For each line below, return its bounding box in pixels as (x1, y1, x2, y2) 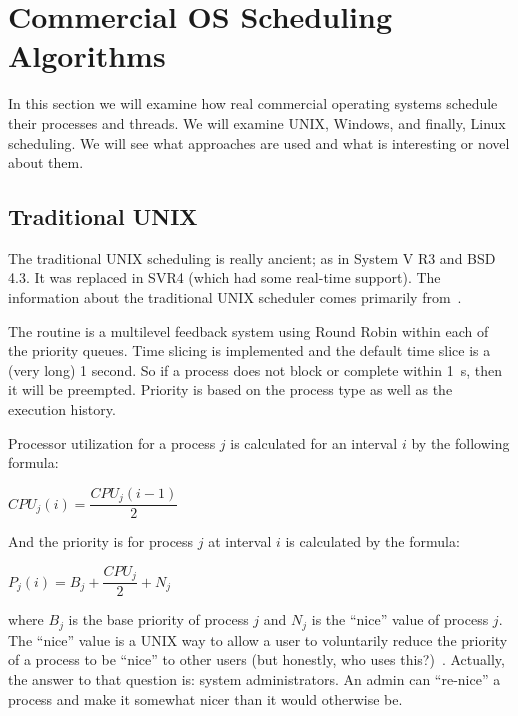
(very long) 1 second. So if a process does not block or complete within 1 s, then (8, 359, 502, 380)
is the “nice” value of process (311, 609, 489, 630)
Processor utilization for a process (8, 432, 216, 453)
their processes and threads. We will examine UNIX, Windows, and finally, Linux (8, 112, 506, 133)
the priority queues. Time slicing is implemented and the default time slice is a (8, 340, 491, 361)
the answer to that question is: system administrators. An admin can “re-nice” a (8, 669, 501, 690)
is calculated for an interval (230, 432, 398, 453)
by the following (411, 432, 510, 453)
